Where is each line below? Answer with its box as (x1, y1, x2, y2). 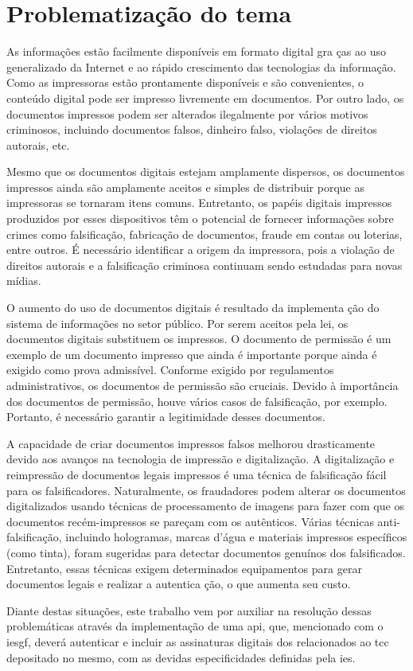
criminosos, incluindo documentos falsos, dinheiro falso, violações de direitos (6, 121, 377, 138)
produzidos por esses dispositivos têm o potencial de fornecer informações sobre (6, 210, 394, 227)
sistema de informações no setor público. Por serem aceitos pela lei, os (6, 314, 349, 331)
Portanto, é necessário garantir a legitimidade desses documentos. (6, 408, 325, 425)
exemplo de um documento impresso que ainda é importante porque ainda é (6, 345, 377, 362)
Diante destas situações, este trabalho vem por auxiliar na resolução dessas (6, 602, 372, 618)
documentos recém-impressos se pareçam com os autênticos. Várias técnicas (6, 513, 374, 529)
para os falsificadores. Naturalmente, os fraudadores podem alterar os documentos (6, 482, 406, 498)
